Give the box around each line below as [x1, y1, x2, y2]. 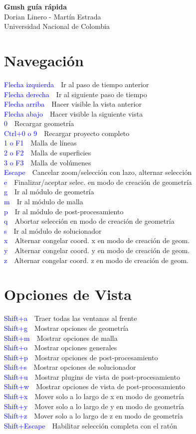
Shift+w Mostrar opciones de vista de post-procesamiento [4, 381, 186, 392]
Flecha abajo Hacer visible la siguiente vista [4, 108, 143, 119]
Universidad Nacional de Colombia [4, 21, 110, 31]
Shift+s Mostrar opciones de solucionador [4, 362, 136, 372]
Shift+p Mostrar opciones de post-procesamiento [4, 352, 158, 362]
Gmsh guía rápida [4, 1, 67, 11]
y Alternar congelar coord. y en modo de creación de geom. [4, 245, 190, 255]
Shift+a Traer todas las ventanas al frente [4, 313, 137, 323]
